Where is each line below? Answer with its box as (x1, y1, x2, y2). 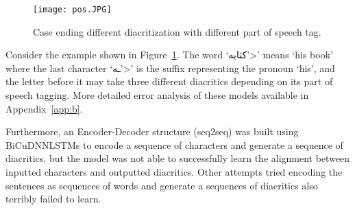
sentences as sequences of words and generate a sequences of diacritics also (5, 178, 318, 192)
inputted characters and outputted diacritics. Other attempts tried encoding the (5, 165, 343, 178)
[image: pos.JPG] (33, 5, 112, 14)
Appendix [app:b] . (5, 101, 83, 115)
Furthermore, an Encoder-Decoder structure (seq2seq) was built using (5, 124, 299, 139)
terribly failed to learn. (5, 191, 101, 206)
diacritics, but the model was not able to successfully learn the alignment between (5, 151, 350, 165)
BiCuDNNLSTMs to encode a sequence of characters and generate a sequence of (5, 137, 343, 152)
